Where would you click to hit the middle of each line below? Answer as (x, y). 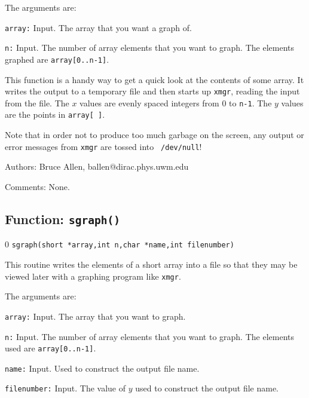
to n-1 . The (250, 102)
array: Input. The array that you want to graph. (95, 316)
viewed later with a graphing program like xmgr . (93, 276)
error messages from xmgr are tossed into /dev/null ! (103, 146)
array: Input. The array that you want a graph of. (98, 27)
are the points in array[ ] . (55, 114)
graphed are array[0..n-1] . (57, 59)
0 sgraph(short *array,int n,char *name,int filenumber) (120, 244)
